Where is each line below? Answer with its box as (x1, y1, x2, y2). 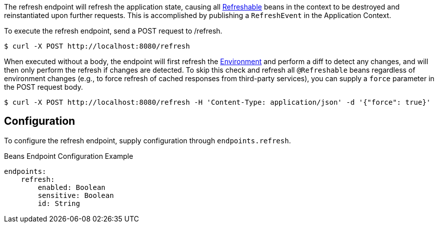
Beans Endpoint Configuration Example (4, 151, 133, 160)
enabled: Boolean (38, 183, 106, 191)
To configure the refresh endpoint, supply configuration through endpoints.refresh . (4, 136, 291, 145)
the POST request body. (4, 83, 83, 91)
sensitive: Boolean (38, 191, 114, 199)
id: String (38, 199, 80, 207)
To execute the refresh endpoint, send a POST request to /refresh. (4, 27, 223, 35)
